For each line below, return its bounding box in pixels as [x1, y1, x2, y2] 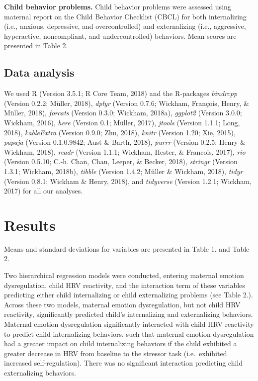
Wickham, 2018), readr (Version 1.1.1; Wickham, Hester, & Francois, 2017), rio [4, 146, 246, 157]
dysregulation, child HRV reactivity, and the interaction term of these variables [4, 280, 245, 290]
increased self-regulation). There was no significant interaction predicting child [4, 358, 243, 368]
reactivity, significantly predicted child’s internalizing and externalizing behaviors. [4, 309, 253, 319]
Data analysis [4, 65, 75, 80]
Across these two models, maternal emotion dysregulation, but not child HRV [4, 299, 241, 309]
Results [4, 214, 56, 235]
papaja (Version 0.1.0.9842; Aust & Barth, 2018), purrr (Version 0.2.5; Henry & [4, 137, 246, 147]
